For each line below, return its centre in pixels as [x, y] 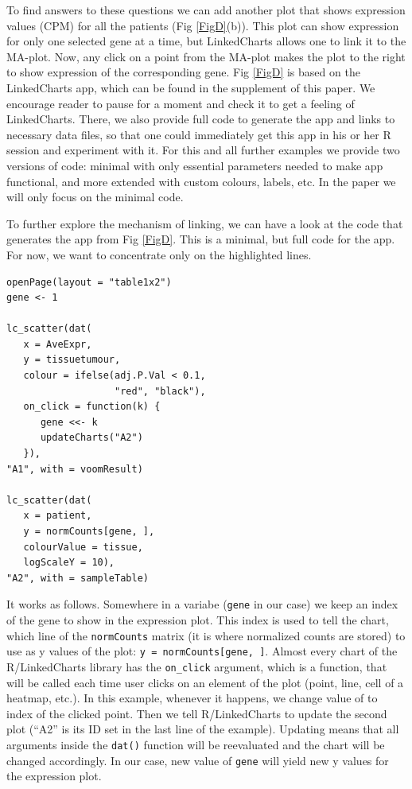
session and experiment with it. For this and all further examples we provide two [203, 150]
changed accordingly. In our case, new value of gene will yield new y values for [198, 760]
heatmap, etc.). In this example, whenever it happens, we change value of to [192, 698]
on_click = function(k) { [92, 407]
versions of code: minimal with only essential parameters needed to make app [195, 165]
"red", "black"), [160, 391]
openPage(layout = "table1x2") [89, 282]
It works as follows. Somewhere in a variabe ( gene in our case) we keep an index [202, 604]
